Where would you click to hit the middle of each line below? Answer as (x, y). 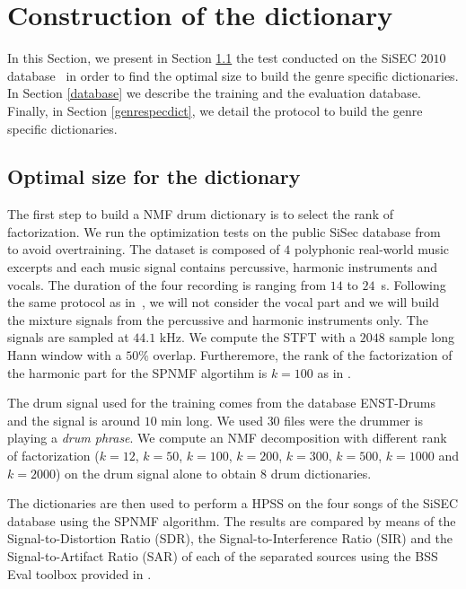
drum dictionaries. (321, 473)
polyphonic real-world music (372, 249)
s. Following (413, 284)
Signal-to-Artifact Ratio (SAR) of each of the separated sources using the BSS (223, 555)
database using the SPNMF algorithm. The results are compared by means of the (232, 520)
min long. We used (212, 420)
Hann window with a (65, 355)
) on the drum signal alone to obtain (156, 473)
